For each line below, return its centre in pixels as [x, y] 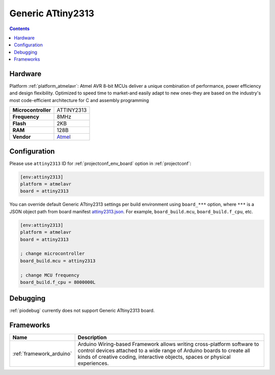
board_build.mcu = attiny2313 [58, 261]
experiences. [93, 363]
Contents [20, 29]
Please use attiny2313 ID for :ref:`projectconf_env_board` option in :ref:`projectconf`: [100, 163]
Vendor [22, 137]
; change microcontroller [52, 254]
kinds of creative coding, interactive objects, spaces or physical [154, 357]
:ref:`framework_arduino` [42, 354]
